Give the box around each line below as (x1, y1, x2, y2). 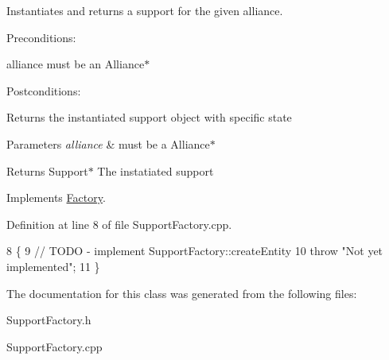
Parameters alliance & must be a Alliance (6, 135, 210, 152)
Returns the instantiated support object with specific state (6, 109, 292, 126)
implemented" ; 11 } (6, 257, 100, 274)
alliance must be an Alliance (6, 56, 145, 72)
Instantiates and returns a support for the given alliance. (6, 2, 283, 18)
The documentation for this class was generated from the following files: (6, 285, 357, 301)
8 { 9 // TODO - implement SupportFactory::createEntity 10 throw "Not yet (6, 242, 383, 259)
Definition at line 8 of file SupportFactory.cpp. (6, 215, 232, 232)
